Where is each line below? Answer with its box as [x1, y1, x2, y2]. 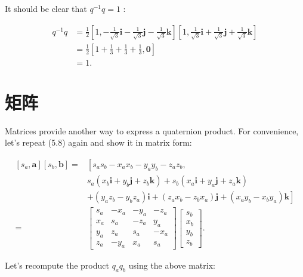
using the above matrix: [128, 259, 215, 272]
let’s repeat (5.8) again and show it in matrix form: [5, 136, 192, 149]
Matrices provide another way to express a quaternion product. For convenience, [5, 124, 299, 137]
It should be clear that [5, 2, 87, 14]
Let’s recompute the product [5, 259, 109, 272]
